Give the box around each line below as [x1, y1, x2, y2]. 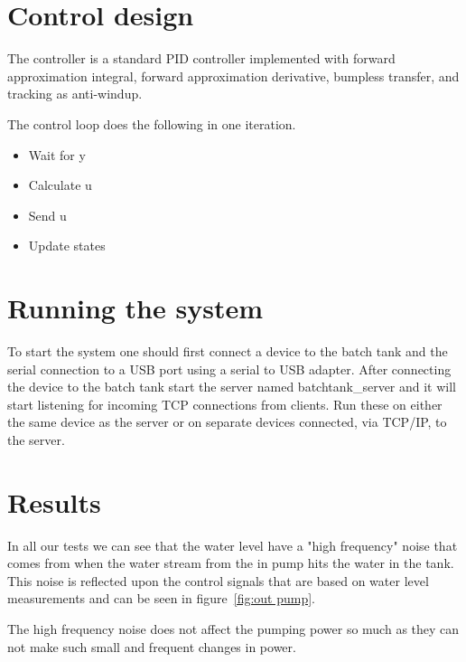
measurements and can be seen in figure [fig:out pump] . [7, 589, 316, 608]
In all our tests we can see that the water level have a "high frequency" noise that [7, 535, 458, 554]
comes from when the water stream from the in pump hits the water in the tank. [7, 553, 454, 572]
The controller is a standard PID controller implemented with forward [7, 49, 396, 68]
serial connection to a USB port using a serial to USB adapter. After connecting [7, 359, 452, 378]
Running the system [7, 289, 263, 326]
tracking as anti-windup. [7, 84, 143, 103]
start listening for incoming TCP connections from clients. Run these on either [7, 394, 443, 413]
